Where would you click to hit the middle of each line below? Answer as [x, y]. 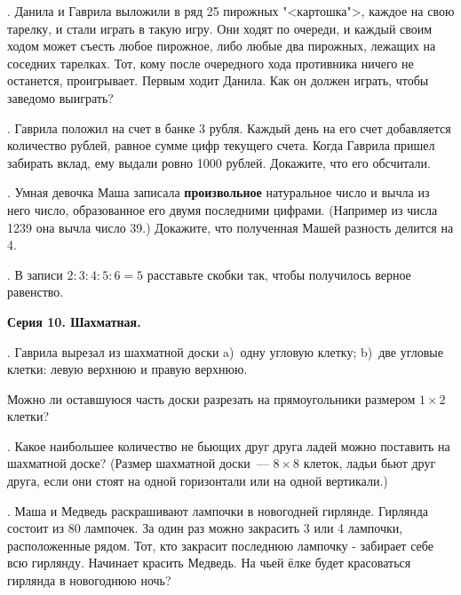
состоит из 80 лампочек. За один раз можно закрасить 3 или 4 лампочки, [205, 528]
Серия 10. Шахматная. [74, 321]
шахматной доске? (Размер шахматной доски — [138, 463]
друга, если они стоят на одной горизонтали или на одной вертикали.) [198, 481]
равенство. [36, 292]
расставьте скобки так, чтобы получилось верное [279, 274]
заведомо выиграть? [60, 97]
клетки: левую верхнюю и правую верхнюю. [127, 369]
